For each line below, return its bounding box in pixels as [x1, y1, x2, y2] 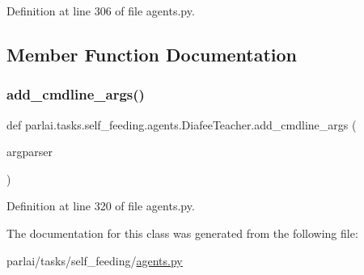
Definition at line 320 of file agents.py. [6, 197, 195, 214]
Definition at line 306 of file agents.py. [6, 2, 195, 19]
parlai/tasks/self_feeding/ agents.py [6, 252, 183, 269]
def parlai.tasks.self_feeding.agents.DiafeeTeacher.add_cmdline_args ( [6, 116, 357, 133]
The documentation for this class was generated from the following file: [6, 224, 358, 241]
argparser [6, 143, 53, 160]
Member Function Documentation [6, 41, 298, 66]
